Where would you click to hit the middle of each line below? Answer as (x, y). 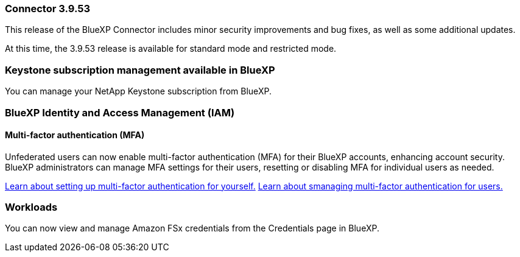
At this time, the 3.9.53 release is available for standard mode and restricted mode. (171, 49)
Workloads (31, 207)
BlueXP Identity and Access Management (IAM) (120, 112)
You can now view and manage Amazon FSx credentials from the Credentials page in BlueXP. (192, 228)
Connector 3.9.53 (47, 9)
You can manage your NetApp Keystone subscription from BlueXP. (138, 91)
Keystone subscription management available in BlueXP (140, 70)
